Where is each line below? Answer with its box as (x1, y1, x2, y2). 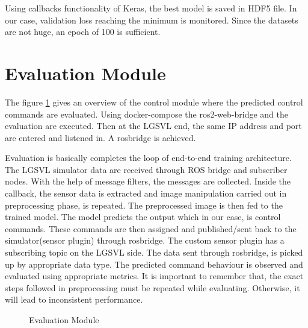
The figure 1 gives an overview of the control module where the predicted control (5, 95, 303, 108)
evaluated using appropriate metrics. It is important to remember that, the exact (5, 270, 304, 282)
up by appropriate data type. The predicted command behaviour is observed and (5, 257, 303, 270)
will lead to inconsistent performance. (5, 293, 143, 306)
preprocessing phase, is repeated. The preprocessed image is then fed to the (5, 198, 283, 211)
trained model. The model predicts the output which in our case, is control (5, 210, 281, 223)
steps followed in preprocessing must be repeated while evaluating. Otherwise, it (5, 281, 300, 294)
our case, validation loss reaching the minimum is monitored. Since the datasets (5, 13, 298, 26)
